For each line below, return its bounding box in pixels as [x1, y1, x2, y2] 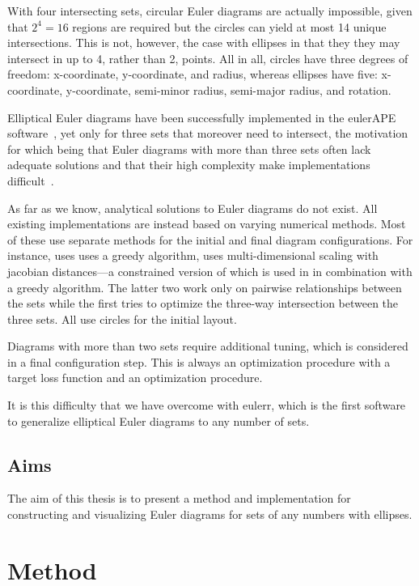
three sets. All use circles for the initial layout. [7, 310, 237, 327]
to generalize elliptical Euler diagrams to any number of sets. [7, 412, 310, 429]
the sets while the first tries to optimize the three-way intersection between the [7, 295, 399, 312]
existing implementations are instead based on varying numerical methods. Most [7, 215, 406, 232]
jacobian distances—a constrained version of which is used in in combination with [7, 262, 413, 279]
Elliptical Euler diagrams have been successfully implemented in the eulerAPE [7, 108, 396, 125]
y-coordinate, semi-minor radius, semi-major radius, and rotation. [66, 81, 391, 98]
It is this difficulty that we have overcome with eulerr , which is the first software [7, 397, 406, 414]
